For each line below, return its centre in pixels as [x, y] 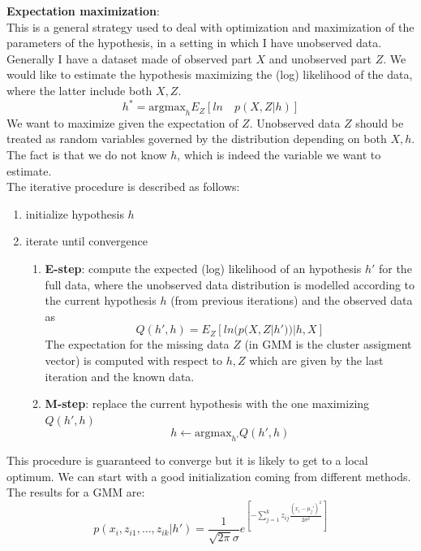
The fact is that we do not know [87, 155]
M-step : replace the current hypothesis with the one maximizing [207, 403]
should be [380, 122]
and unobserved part [320, 58]
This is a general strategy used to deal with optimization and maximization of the [210, 26]
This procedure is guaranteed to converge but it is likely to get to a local [187, 460]
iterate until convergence [86, 241]
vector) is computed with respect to [133, 360]
